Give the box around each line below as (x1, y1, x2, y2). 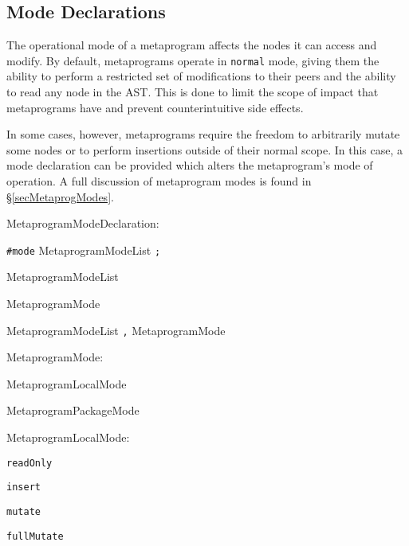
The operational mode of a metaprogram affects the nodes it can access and (6, 37, 377, 53)
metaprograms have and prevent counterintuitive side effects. (6, 99, 304, 115)
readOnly (6, 457, 53, 469)
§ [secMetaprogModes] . (6, 188, 114, 205)
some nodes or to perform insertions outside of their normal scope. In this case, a (6, 141, 403, 158)
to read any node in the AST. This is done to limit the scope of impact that (6, 84, 379, 100)
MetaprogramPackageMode (6, 402, 140, 419)
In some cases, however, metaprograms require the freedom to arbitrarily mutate (6, 126, 400, 142)
